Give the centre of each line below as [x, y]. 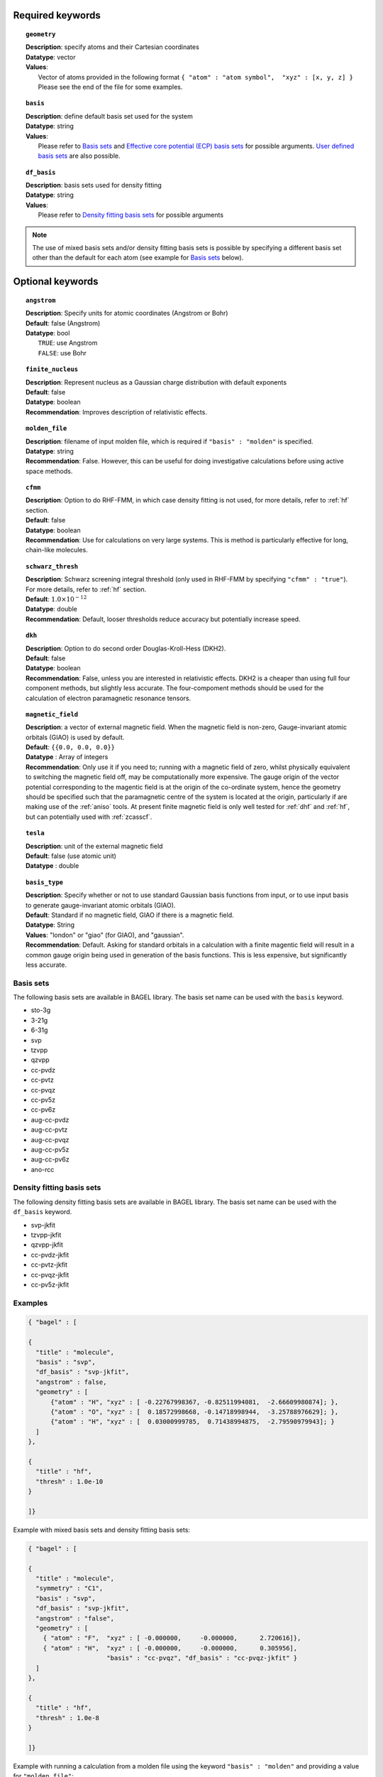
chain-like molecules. [57, 550]
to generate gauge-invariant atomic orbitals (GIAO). [101, 905]
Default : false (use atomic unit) [71, 856]
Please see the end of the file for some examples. [110, 87]
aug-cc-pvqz [50, 1139]
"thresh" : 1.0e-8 [67, 1718]
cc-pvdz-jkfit [50, 1255]
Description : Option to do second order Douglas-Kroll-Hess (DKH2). [126, 648]
